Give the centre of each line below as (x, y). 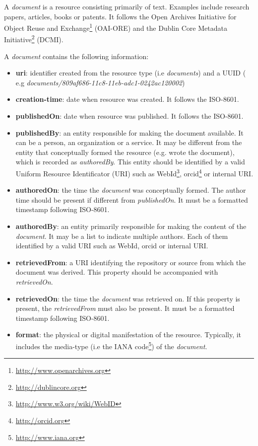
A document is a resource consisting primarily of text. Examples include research (127, 6)
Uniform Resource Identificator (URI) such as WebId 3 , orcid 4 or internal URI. (134, 173)
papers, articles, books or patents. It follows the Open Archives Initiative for (120, 16)
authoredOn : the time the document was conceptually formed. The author (131, 190)
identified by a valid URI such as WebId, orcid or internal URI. (112, 246)
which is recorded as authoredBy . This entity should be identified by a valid (130, 162)
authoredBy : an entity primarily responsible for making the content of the (131, 226)
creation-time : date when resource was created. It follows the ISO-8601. (127, 99)
